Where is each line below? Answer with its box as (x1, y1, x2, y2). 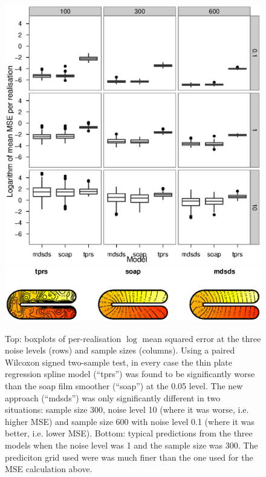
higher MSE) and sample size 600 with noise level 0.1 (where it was (5, 415, 255, 427)
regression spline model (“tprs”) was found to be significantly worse (5, 367, 255, 380)
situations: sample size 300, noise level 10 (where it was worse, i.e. (5, 403, 249, 416)
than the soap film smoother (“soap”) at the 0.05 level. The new (5, 380, 243, 392)
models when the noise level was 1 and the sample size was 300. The (5, 438, 258, 451)
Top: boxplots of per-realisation (5, 332, 122, 344)
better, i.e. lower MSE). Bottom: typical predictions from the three (5, 427, 253, 439)
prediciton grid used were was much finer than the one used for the (5, 450, 253, 463)
